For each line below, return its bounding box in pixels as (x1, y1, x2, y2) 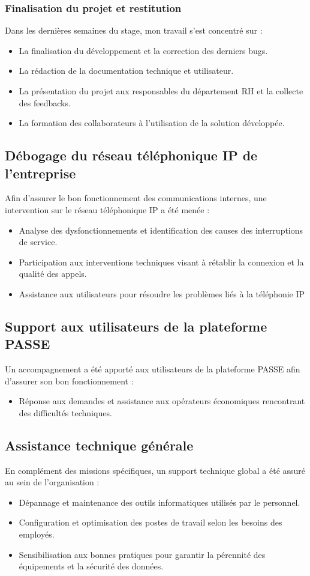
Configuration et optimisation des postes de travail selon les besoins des (19, 516, 282, 529)
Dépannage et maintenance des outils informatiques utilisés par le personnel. (19, 496, 300, 508)
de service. (19, 235, 58, 248)
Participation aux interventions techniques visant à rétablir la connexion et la (19, 255, 304, 268)
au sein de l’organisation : (5, 476, 100, 488)
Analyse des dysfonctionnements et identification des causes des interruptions (19, 223, 303, 236)
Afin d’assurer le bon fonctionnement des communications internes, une (5, 192, 267, 204)
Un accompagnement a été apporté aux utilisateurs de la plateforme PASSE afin (5, 363, 300, 375)
